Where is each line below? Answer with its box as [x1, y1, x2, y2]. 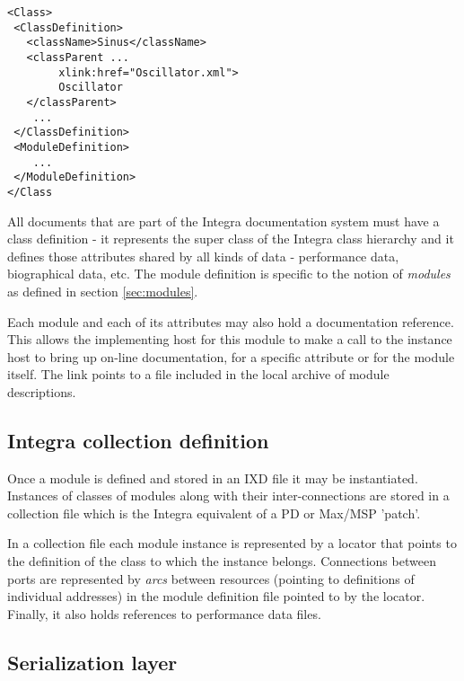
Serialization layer [7, 648, 178, 676]
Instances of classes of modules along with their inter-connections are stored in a [7, 486, 450, 505]
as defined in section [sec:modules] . [7, 281, 198, 300]
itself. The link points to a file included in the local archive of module [7, 365, 390, 384]
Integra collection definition [7, 426, 269, 454]
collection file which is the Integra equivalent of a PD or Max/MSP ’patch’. [7, 503, 421, 522]
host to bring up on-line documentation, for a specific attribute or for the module [7, 347, 455, 366]
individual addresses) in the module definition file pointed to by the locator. [7, 587, 425, 606]
